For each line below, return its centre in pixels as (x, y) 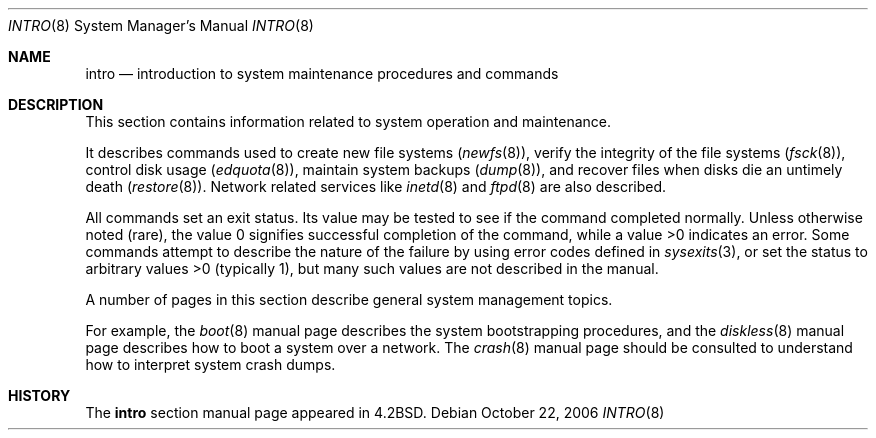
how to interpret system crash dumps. (210, 364)
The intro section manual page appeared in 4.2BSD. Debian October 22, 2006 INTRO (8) (375, 412)
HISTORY (39, 395)
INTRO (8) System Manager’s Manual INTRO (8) (161, 25)
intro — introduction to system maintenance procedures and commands (322, 73)
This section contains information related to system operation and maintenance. (348, 121)
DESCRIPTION (56, 104)
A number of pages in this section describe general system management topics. (349, 299)
